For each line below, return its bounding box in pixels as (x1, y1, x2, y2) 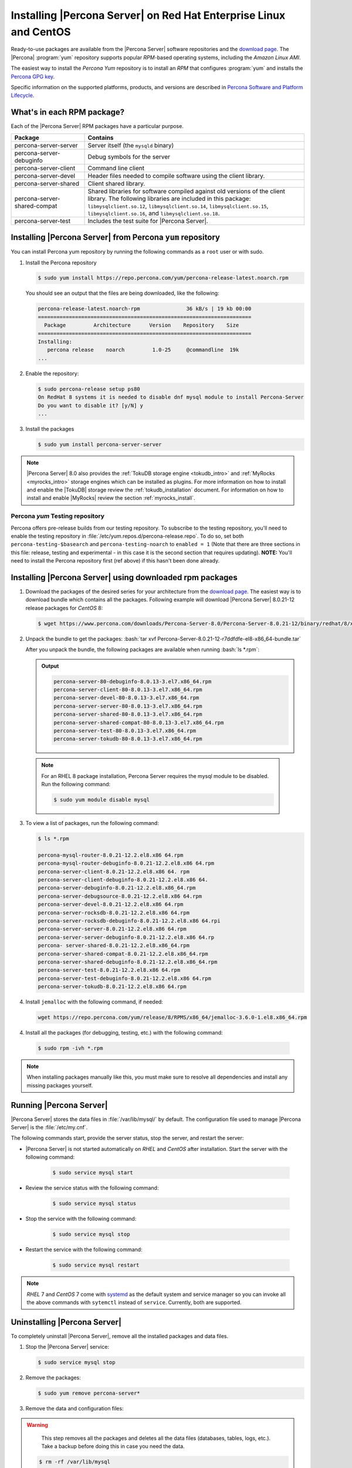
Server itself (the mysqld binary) (87, 141, 174, 149)
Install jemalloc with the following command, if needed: (25, 998, 164, 1005)
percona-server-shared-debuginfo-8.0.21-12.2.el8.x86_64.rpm (38, 958, 218, 965)
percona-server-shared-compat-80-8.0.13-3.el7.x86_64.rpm (53, 719, 224, 726)
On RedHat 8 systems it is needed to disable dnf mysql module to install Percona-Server (38, 394, 304, 400)
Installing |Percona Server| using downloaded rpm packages (11, 573, 238, 583)
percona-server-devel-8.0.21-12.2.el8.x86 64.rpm (38, 901, 184, 908)
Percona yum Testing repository (11, 512, 105, 520)
